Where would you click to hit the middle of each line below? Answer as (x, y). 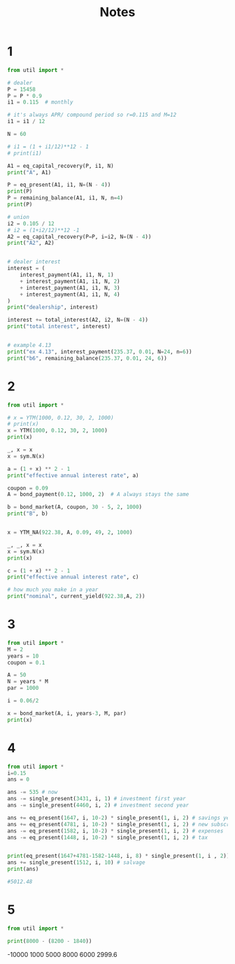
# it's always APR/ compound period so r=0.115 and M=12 (92, 115)
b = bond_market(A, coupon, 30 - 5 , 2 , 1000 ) (74, 507)
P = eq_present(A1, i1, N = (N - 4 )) (59, 185)
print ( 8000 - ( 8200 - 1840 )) (50, 941)
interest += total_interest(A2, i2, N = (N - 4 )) (78, 320)
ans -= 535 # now (33, 792)
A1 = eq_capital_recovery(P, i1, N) (60, 166)
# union (19, 217)
